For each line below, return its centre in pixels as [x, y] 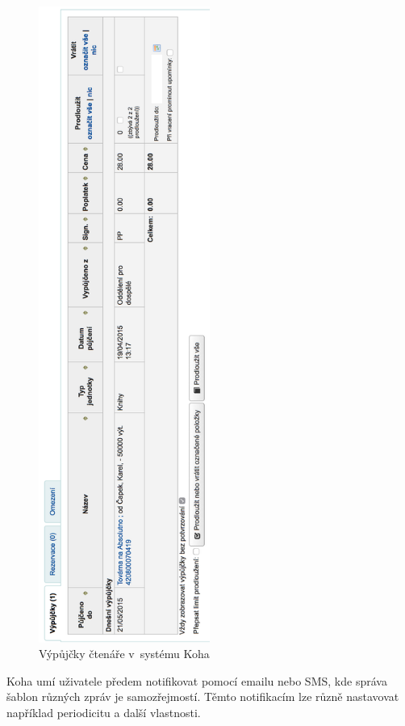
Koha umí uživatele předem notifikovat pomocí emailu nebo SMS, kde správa [197, 680]
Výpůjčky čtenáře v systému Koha [124, 654]
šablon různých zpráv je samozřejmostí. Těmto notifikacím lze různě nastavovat [203, 696]
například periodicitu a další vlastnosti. [104, 712]
